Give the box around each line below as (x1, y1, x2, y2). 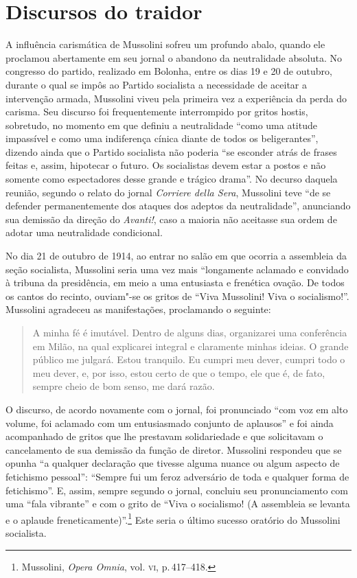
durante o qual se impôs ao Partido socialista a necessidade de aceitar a (5, 77, 308, 91)
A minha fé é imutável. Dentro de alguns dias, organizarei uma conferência (32, 325, 347, 339)
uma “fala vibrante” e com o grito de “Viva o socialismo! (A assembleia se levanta (5, 496, 350, 511)
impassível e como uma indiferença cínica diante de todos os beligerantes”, (5, 131, 319, 146)
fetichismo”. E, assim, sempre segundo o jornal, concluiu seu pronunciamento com (5, 483, 348, 497)
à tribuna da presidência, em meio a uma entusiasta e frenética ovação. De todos (5, 275, 345, 290)
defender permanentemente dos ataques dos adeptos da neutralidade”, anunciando (5, 198, 351, 213)
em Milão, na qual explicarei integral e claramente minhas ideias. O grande (32, 338, 349, 353)
